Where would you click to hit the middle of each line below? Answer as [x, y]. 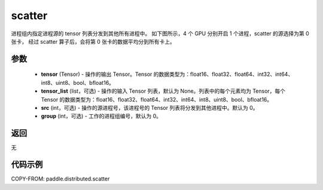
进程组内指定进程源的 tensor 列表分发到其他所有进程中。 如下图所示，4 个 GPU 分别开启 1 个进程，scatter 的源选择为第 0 [160, 33]
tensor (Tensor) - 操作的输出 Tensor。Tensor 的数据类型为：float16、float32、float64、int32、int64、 [167, 74]
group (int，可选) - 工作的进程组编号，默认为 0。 [101, 116]
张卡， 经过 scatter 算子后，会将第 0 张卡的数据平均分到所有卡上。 [93, 41]
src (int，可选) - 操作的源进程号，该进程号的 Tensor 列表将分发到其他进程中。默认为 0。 [150, 108]
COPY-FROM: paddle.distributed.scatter [60, 179]
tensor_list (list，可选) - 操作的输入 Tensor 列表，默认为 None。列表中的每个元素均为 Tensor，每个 [163, 91]
